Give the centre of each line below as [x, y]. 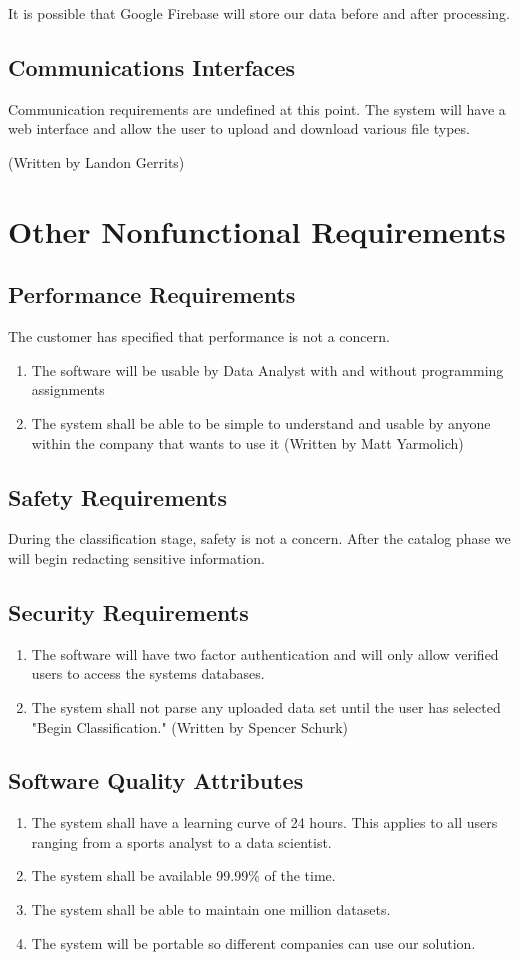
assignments [68, 389]
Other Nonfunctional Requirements [257, 230]
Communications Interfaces [152, 66]
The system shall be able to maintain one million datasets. [211, 909]
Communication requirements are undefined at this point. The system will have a [257, 108]
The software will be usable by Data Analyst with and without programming [267, 369]
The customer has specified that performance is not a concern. [199, 336]
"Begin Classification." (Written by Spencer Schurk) [190, 726]
